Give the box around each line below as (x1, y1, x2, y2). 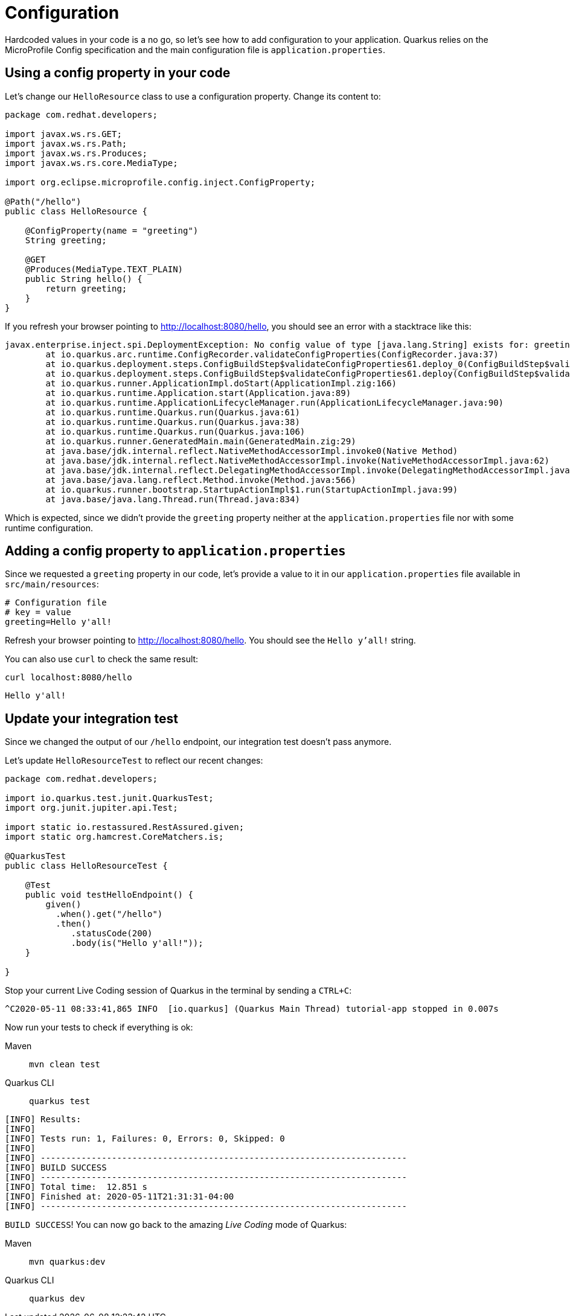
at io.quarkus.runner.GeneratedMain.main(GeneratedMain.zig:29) (45, 436, 356, 446)
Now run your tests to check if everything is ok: (5, 1022, 193, 1033)
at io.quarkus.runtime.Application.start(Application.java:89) (45, 388, 351, 398)
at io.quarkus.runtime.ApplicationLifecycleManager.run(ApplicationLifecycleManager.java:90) (45, 397, 504, 407)
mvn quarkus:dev (29, 1257, 106, 1267)
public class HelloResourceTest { (5, 861, 168, 871)
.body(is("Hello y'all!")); (71, 938, 203, 948)
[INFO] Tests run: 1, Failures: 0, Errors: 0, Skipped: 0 (5, 1134, 285, 1144)
